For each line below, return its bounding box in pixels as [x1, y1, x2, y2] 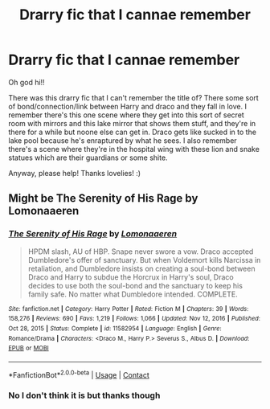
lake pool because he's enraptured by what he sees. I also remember [8, 135, 237, 145]
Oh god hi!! [8, 77, 46, 87]
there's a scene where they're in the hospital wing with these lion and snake [8, 144, 260, 153]
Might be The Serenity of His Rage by [8, 191, 198, 206]
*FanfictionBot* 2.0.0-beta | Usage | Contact [8, 368, 150, 379]
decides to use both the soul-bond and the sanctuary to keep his [27, 280, 243, 290]
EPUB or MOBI [8, 344, 50, 353]
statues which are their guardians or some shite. [8, 153, 168, 162]
